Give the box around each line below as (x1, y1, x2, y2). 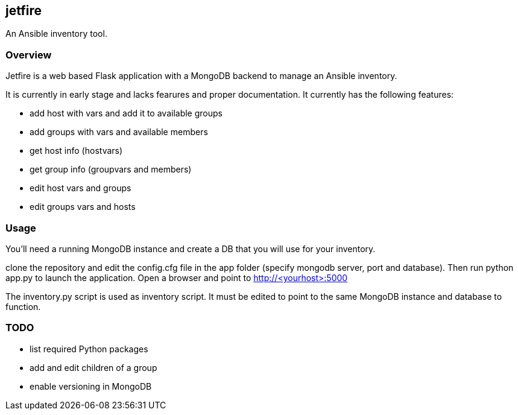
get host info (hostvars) (30, 145, 123, 156)
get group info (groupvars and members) (30, 164, 192, 175)
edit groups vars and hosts (30, 201, 136, 212)
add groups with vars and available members (30, 127, 208, 138)
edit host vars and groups (30, 183, 131, 194)
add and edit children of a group (30, 362, 157, 373)
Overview (5, 48, 52, 61)
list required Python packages (30, 343, 148, 354)
